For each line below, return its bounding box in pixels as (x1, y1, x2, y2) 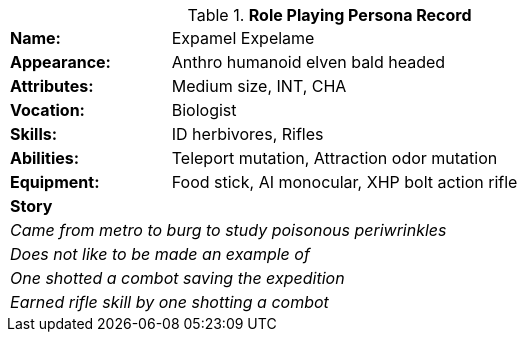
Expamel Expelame (171, 28, 315, 48)
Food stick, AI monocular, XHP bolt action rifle (171, 172, 518, 192)
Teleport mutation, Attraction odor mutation (171, 148, 498, 168)
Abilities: (10, 148, 80, 168)
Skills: (10, 124, 58, 144)
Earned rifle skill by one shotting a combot (10, 292, 329, 312)
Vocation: (10, 100, 85, 120)
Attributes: (10, 76, 94, 96)
